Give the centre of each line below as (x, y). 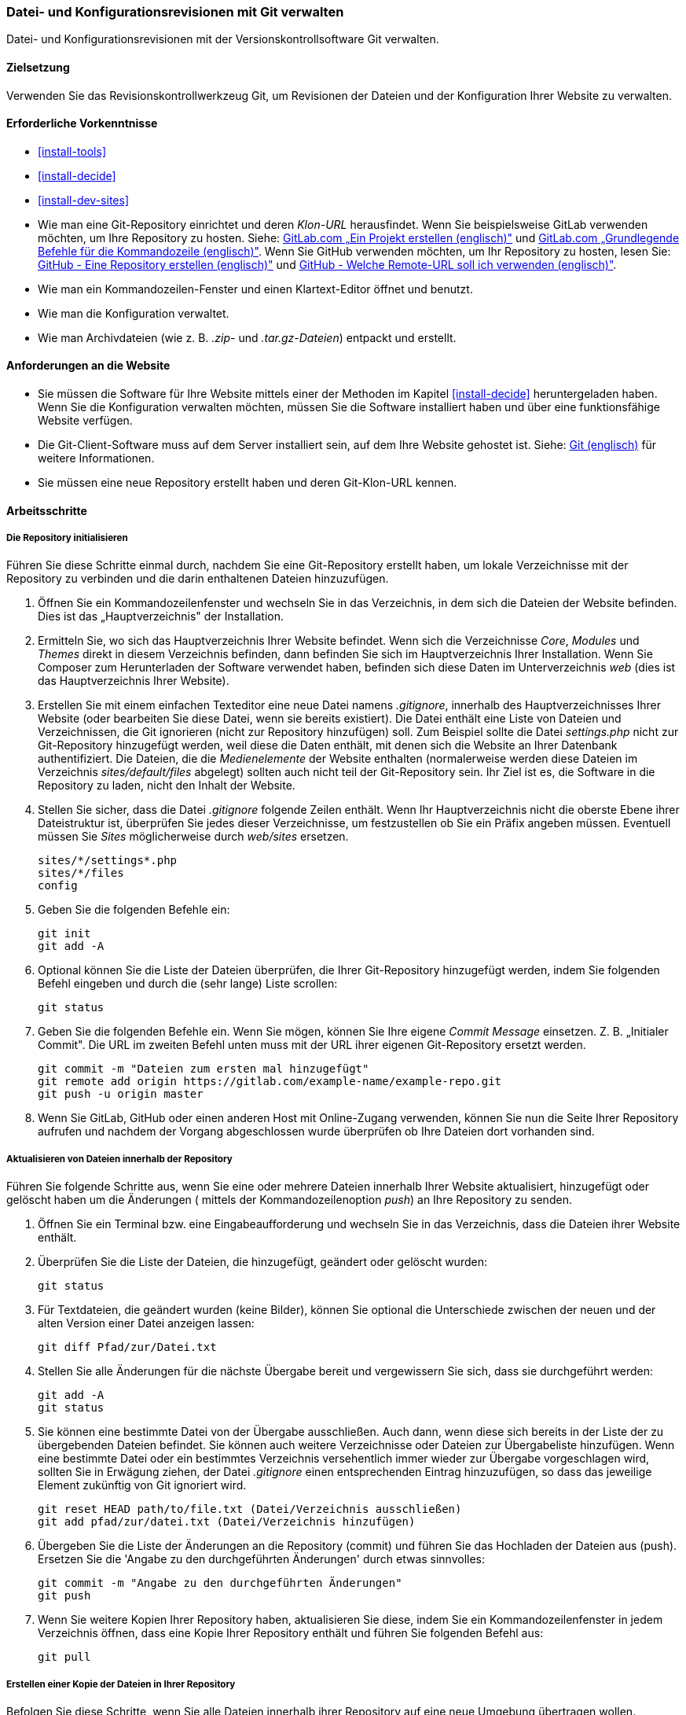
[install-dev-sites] (83, 200)
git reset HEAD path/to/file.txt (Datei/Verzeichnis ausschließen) (250, 1509)
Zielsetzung (38, 67)
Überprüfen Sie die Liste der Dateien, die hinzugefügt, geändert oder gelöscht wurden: (262, 1262)
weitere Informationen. (96, 458)
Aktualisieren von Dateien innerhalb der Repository (119, 1159)
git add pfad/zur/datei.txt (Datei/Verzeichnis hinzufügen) (227, 1522)
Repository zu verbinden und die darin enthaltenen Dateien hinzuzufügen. (198, 579)
